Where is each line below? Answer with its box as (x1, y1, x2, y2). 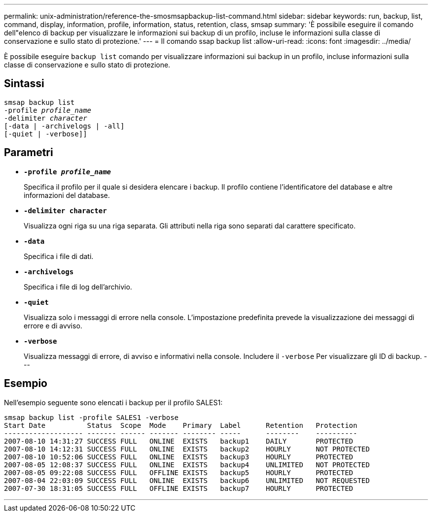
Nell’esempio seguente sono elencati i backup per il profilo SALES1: (4, 398, 223, 407)
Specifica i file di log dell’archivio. (24, 282, 132, 291)
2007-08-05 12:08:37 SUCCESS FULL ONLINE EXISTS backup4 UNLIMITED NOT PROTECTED (4, 460, 370, 469)
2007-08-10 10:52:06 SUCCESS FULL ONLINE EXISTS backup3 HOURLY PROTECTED (4, 452, 354, 461)
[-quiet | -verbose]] (4, 129, 87, 138)
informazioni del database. (24, 191, 110, 199)
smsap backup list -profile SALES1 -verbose (4, 413, 179, 421)
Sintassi (4, 77, 44, 90)
